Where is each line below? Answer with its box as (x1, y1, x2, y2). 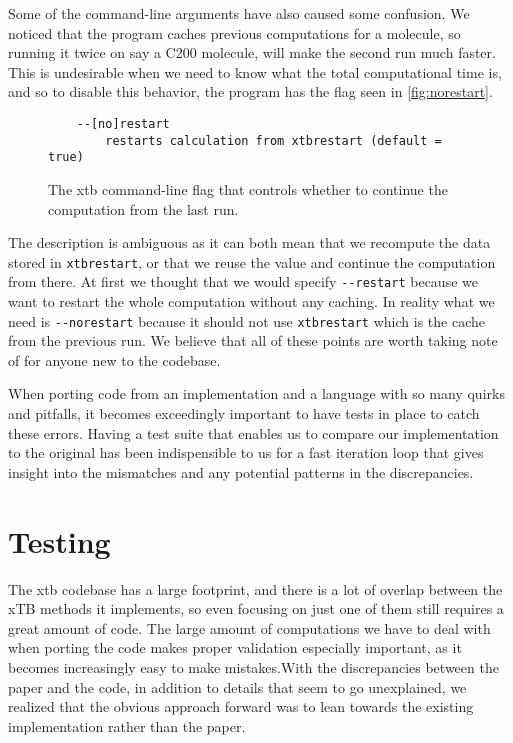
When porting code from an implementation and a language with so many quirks (8, 383, 505, 404)
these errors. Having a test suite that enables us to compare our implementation (8, 422, 499, 443)
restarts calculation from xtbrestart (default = (105, 133, 442, 148)
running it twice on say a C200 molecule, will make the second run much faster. (8, 42, 496, 63)
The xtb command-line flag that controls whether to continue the (48, 178, 448, 199)
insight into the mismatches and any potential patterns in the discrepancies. (8, 461, 474, 482)
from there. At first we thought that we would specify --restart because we (8, 271, 478, 292)
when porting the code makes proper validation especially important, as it (8, 637, 462, 658)
